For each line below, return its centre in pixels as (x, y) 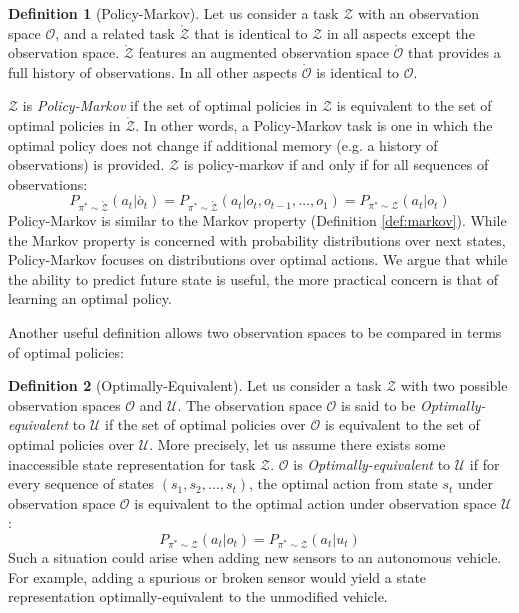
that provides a (454, 52)
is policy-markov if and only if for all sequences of (336, 164)
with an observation (418, 13)
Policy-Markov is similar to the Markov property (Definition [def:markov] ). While (257, 220)
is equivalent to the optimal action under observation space (315, 502)
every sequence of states (81, 483)
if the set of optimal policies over (205, 424)
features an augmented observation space (263, 52)
